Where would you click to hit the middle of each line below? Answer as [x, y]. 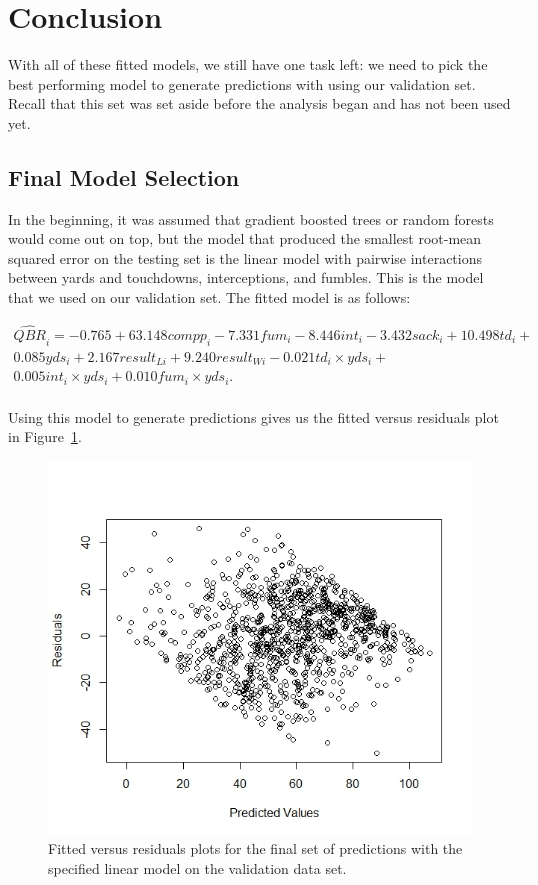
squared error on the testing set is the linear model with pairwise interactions [245, 257]
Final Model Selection [124, 176]
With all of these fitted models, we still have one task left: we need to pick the [248, 64]
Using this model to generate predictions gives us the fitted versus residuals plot [253, 416]
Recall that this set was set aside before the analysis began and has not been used [259, 103]
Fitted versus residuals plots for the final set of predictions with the [255, 848]
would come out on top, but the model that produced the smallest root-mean [245, 238]
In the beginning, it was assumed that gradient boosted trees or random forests [251, 218]
